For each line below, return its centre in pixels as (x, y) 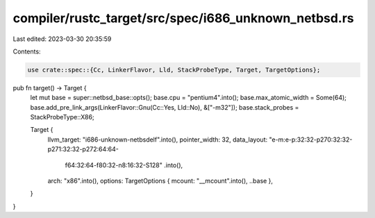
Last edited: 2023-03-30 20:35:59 (62, 39)
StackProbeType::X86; (62, 117)
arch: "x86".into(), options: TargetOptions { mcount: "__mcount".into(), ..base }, (160, 181)
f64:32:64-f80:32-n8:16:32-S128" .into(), (124, 165)
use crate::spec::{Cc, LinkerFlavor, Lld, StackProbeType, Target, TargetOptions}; (174, 70)
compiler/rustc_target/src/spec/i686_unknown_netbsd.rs (183, 18)
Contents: (27, 51)
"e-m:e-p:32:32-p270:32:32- (310, 140)
